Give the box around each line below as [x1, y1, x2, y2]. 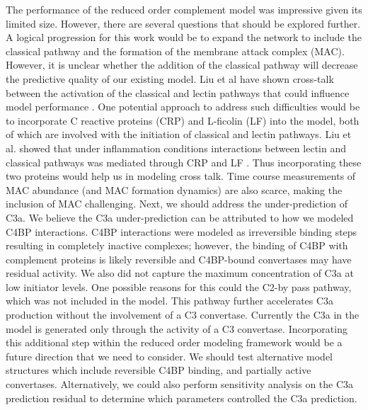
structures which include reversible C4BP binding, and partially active [6, 363, 311, 377]
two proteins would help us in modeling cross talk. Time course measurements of [6, 169, 356, 183]
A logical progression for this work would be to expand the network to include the [6, 30, 362, 45]
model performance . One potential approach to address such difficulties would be [6, 99, 360, 114]
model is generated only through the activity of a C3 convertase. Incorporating [6, 321, 347, 336]
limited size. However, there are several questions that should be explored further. [6, 16, 361, 30]
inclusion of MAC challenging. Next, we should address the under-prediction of [6, 196, 348, 211]
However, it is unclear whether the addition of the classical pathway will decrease [6, 57, 358, 72]
